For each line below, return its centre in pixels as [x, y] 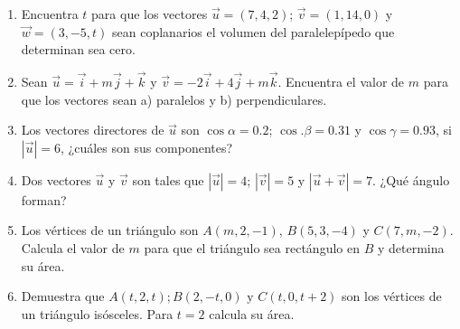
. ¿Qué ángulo [411, 179]
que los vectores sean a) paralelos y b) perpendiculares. [174, 99]
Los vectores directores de [93, 130]
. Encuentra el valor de [341, 81]
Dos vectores [56, 179]
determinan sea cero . [78, 49]
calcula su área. [252, 313]
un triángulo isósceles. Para [97, 313]
